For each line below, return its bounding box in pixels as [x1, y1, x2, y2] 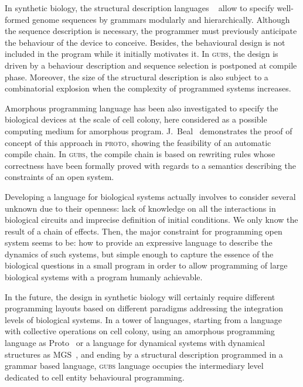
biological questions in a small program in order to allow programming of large [5, 259, 288, 271]
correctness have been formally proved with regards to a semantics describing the [5, 159, 296, 171]
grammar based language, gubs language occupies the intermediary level [5, 359, 264, 372]
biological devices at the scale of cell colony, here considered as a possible [5, 113, 267, 125]
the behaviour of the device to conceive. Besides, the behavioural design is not [5, 36, 285, 48]
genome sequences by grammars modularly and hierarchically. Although [32, 13, 290, 25]
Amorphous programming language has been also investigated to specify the [5, 101, 278, 114]
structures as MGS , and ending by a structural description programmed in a [5, 348, 283, 360]
